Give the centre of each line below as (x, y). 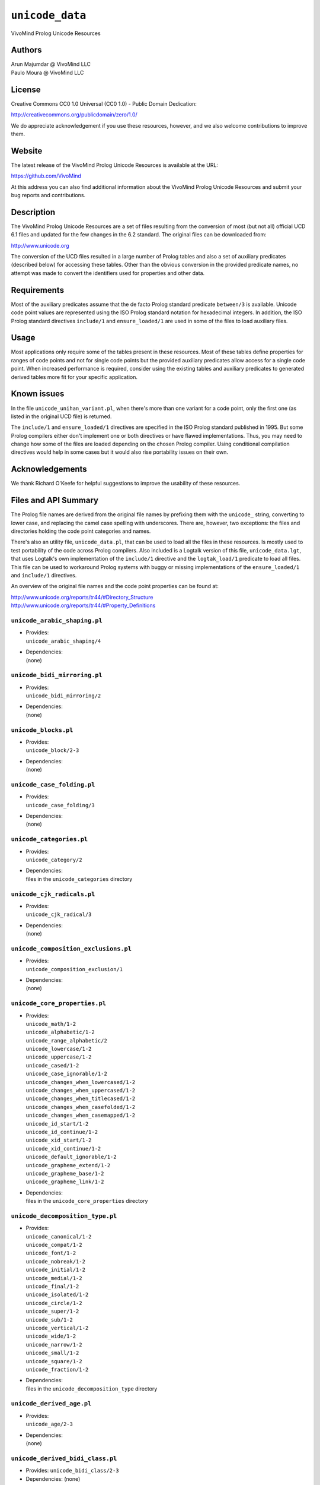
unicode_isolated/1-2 (57, 1295)
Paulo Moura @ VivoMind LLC (47, 72)
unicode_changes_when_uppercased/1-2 (81, 1091)
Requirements (38, 290)
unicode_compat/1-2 (54, 1245)
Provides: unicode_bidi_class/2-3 (72, 1471)
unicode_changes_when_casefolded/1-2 (81, 1107)
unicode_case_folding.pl (53, 784)
